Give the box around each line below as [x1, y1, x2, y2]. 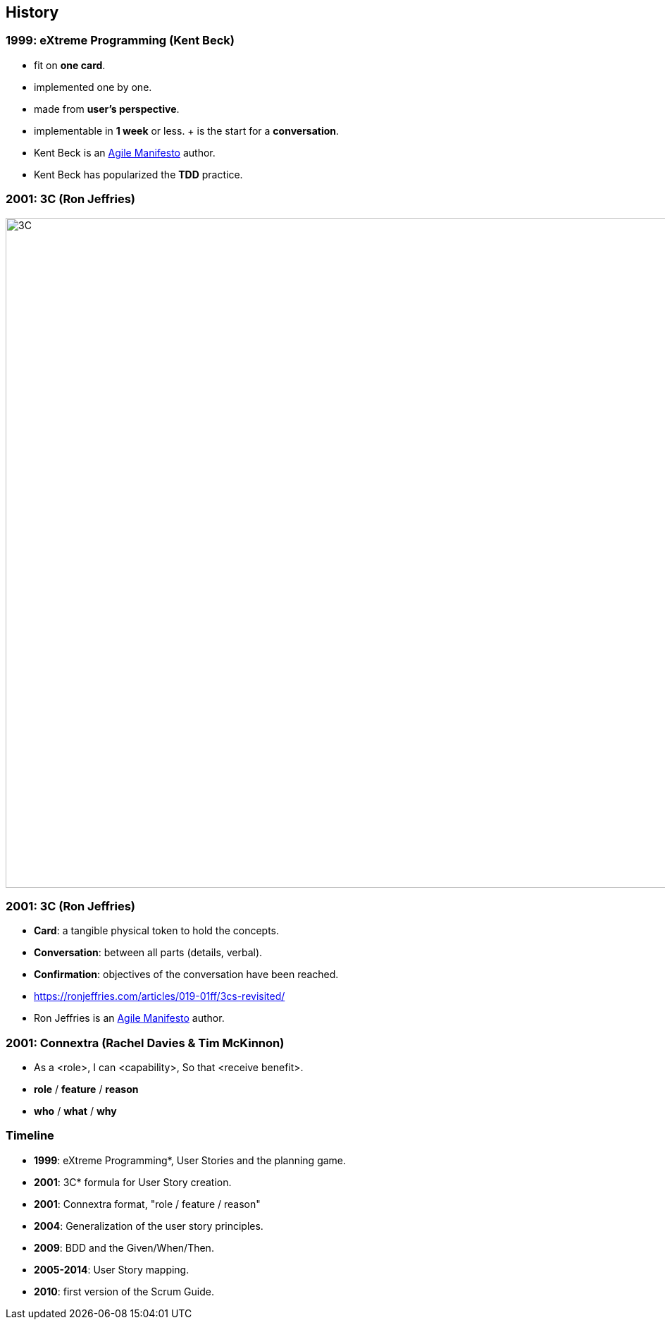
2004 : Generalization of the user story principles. [34, 1219, 263, 1232]
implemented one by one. [34, 80, 152, 93]
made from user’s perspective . [34, 102, 180, 115]
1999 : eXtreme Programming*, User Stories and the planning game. [34, 1154, 347, 1166]
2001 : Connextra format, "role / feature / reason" [34, 1197, 261, 1210]
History [6, 4, 59, 21]
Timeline [6, 1128, 54, 1143]
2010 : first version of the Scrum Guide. [34, 1285, 214, 1297]
